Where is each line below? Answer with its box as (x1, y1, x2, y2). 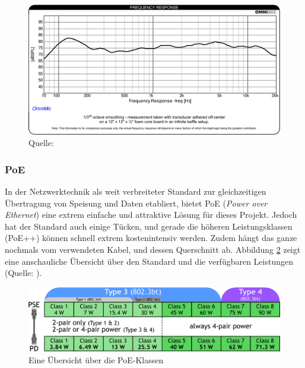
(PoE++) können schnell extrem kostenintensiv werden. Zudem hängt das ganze (5, 231, 297, 244)
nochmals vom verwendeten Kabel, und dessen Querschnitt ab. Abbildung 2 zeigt (5, 243, 301, 255)
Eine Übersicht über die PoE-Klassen (28, 353, 164, 366)
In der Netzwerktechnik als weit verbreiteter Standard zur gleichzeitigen (5, 185, 266, 198)
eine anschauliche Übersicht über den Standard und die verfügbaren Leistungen (5, 255, 294, 267)
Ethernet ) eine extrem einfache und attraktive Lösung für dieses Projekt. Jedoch (5, 208, 297, 221)
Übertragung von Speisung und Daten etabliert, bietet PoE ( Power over (5, 196, 268, 209)
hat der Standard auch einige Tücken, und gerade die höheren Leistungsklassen (5, 220, 293, 232)
